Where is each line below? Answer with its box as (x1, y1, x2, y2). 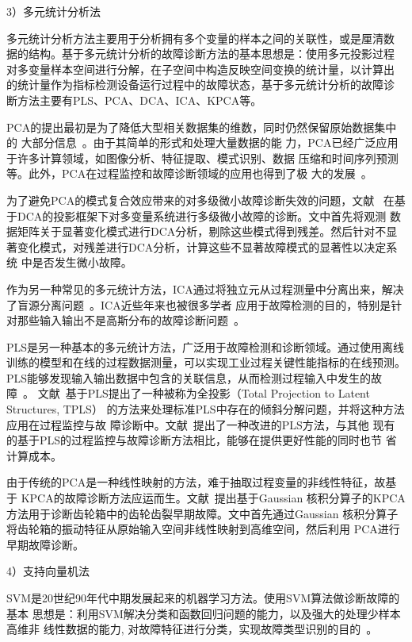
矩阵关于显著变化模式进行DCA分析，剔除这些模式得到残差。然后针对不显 (17, 223, 398, 240)
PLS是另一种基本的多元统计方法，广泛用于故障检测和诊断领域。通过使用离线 (6, 338, 405, 355)
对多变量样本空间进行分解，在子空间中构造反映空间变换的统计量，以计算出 (6, 60, 395, 77)
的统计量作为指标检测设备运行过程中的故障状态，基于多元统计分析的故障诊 (6, 76, 395, 93)
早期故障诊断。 (6, 536, 84, 552)
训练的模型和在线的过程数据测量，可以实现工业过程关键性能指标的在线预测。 (6, 354, 406, 371)
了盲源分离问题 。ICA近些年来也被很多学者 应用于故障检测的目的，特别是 (6, 296, 391, 313)
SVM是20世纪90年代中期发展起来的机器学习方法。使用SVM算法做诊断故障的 (6, 590, 400, 605)
